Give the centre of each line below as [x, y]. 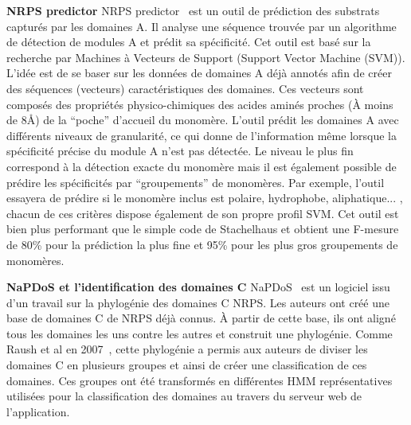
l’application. [38, 411]
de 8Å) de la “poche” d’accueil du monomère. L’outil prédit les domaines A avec [203, 120]
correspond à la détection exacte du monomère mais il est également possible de [202, 166]
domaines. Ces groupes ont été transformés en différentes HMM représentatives [200, 380]
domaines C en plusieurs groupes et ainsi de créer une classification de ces [187, 365]
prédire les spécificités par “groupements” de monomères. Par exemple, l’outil [196, 182]
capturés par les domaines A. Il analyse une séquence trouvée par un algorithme [202, 26]
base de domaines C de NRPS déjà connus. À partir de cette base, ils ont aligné [201, 318]
